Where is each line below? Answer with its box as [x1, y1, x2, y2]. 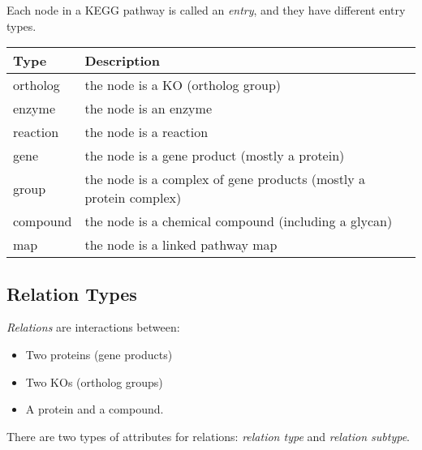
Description [84, 51, 161, 71]
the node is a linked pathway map [84, 235, 278, 255]
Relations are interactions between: [6, 319, 180, 336]
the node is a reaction [84, 122, 209, 142]
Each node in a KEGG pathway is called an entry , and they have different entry [6, 2, 406, 18]
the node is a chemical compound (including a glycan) [84, 212, 393, 231]
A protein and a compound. [25, 401, 164, 418]
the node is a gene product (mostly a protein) [84, 146, 345, 165]
